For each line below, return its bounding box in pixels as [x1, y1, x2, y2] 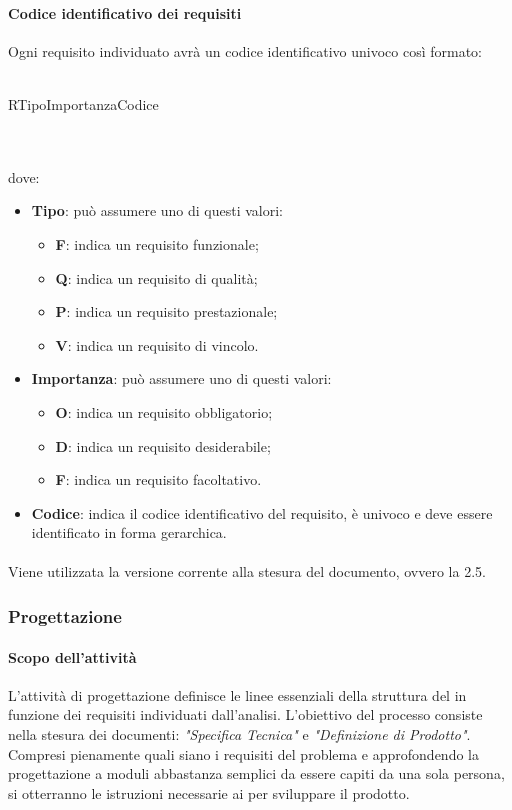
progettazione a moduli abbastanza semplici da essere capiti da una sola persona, [8, 763, 505, 784]
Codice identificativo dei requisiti [8, 2, 242, 23]
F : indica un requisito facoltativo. [55, 469, 262, 490]
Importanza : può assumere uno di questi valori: [31, 368, 332, 389]
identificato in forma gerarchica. [31, 522, 227, 543]
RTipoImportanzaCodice [8, 93, 159, 114]
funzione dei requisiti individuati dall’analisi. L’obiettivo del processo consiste [8, 704, 483, 725]
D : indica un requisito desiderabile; [55, 435, 271, 456]
